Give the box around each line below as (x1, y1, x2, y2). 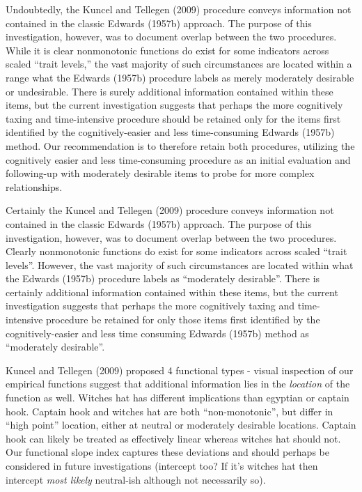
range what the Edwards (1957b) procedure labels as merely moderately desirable (6, 70, 354, 84)
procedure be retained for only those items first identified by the (46, 312, 320, 327)
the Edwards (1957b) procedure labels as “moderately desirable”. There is (6, 271, 320, 286)
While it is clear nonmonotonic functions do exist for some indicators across (6, 43, 329, 57)
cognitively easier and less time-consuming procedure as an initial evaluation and (6, 152, 351, 167)
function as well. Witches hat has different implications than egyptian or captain (6, 390, 349, 405)
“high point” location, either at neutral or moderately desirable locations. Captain (6, 417, 356, 432)
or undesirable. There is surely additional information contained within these (6, 84, 333, 98)
